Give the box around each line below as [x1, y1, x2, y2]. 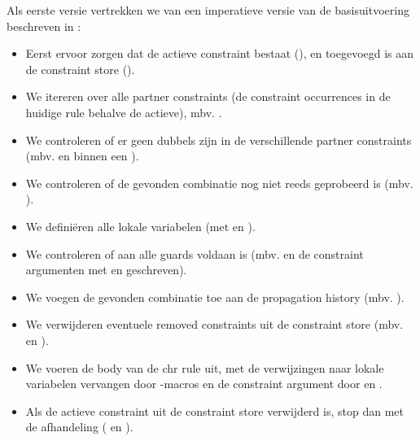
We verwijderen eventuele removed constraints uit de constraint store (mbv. [25, 316, 404, 333]
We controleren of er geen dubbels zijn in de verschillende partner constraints [25, 131, 412, 148]
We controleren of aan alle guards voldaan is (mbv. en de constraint [25, 245, 364, 262]
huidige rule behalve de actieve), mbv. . [25, 103, 222, 120]
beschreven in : [7, 17, 81, 34]
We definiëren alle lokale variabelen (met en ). [25, 217, 256, 234]
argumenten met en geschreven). [25, 261, 187, 278]
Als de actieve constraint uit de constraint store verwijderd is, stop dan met [25, 402, 404, 419]
